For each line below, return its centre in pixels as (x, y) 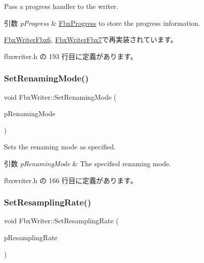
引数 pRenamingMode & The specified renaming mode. (88, 163)
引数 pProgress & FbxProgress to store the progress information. (102, 23)
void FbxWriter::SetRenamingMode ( (60, 97)
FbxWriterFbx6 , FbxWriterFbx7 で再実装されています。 (91, 39)
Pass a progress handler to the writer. (61, 6)
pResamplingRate (31, 237)
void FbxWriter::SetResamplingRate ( (61, 221)
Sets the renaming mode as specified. (60, 147)
